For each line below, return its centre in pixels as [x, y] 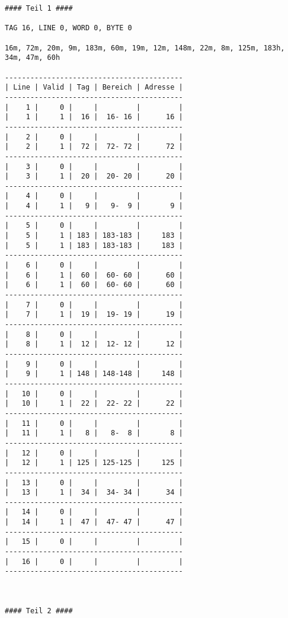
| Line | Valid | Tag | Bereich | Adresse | [94, 87]
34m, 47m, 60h [33, 58]
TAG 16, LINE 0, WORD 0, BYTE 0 [68, 28]
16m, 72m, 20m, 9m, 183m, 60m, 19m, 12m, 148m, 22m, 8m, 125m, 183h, [145, 48]
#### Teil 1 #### [39, 8]
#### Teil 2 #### [39, 611]
